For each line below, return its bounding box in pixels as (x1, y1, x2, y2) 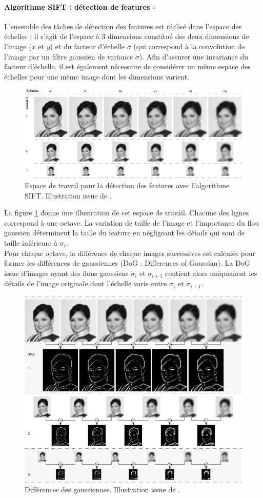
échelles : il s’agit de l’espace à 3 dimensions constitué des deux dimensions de (4, 31, 249, 42)
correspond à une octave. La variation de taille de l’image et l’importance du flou (4, 217, 259, 228)
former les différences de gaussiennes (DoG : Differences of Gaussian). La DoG (4, 257, 250, 268)
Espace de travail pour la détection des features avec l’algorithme (25, 180, 230, 191)
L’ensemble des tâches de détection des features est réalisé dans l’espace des (4, 21, 242, 31)
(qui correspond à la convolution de (133, 41, 245, 51)
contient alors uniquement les (165, 267, 257, 278)
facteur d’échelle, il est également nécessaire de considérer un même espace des (4, 61, 251, 72)
